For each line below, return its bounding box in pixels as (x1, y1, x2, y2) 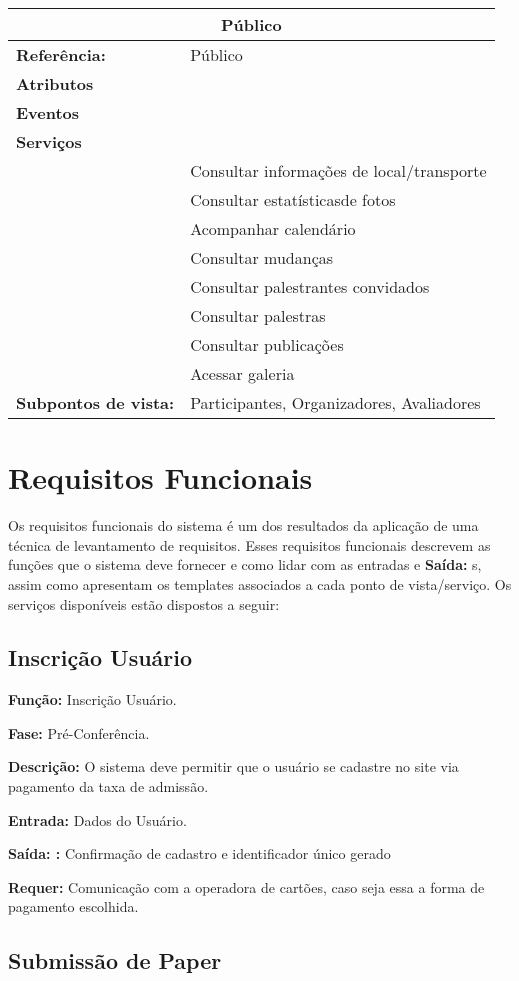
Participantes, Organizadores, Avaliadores (190, 391, 481, 414)
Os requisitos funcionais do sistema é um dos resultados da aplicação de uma (8, 515, 479, 536)
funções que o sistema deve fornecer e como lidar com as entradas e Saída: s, (8, 554, 482, 575)
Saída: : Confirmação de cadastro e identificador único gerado (8, 843, 391, 864)
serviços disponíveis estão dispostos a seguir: (8, 593, 280, 614)
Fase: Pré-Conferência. (8, 722, 150, 743)
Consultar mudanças (190, 246, 334, 269)
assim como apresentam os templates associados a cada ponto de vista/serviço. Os (8, 573, 512, 594)
